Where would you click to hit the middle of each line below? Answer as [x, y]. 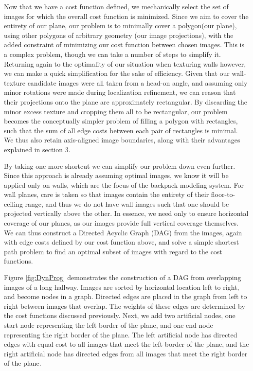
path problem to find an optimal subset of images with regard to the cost [113, 251]
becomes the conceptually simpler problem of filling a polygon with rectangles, [121, 121]
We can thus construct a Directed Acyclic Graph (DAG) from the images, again [123, 232]
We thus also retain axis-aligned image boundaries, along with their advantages [122, 140]
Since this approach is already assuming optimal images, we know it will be [116, 175]
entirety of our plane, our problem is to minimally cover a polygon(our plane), [120, 26]
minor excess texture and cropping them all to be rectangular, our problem [116, 111]
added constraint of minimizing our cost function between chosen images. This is [124, 44]
